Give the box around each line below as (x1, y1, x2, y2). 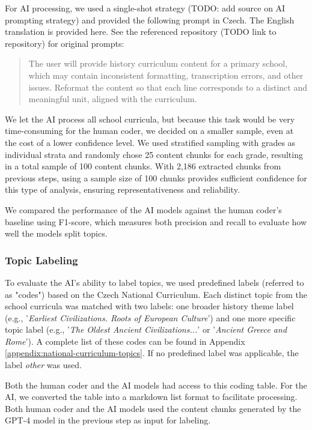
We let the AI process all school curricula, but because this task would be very (5, 112, 295, 125)
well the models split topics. (5, 227, 108, 240)
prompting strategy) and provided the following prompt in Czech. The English (5, 13, 295, 26)
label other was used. (5, 359, 82, 371)
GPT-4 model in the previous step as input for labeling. (5, 414, 211, 426)
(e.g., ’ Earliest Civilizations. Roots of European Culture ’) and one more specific (5, 311, 296, 324)
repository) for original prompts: (5, 37, 124, 49)
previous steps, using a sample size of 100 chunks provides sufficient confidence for (5, 171, 307, 184)
